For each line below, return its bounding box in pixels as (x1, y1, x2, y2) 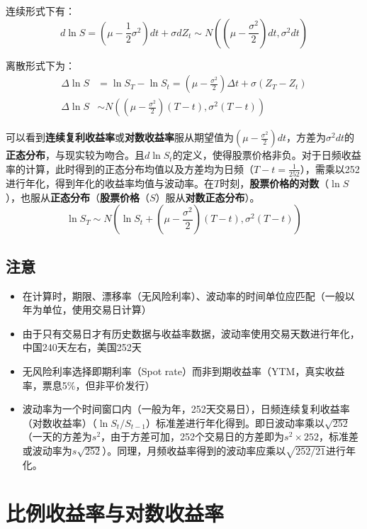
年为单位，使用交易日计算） (22, 302, 152, 317)
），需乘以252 (300, 161, 360, 176)
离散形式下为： (6, 57, 75, 72)
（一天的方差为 (22, 429, 92, 444)
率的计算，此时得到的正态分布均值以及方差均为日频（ (6, 161, 254, 176)
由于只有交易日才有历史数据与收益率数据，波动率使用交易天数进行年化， (22, 325, 360, 340)
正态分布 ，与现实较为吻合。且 (6, 147, 145, 162)
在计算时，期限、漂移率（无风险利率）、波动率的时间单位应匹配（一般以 (22, 288, 355, 303)
